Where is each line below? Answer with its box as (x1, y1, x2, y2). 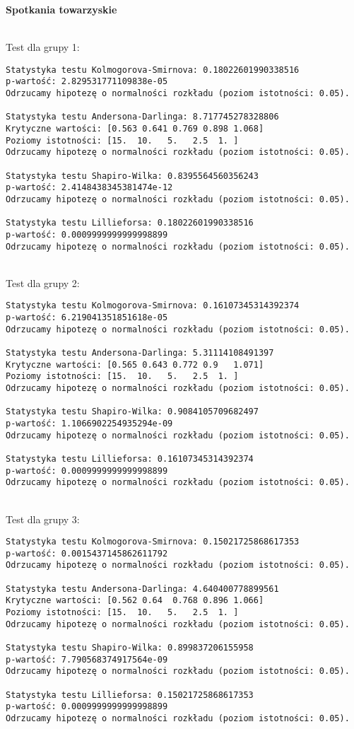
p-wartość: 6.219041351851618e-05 (6, 313, 168, 323)
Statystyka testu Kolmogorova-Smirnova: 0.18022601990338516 (6, 64, 300, 75)
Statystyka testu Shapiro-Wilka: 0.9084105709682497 (6, 407, 259, 417)
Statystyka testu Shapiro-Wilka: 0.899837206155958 (6, 643, 254, 653)
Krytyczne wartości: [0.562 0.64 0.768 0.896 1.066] (6, 595, 264, 606)
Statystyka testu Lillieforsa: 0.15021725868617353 (6, 689, 254, 700)
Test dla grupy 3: (6, 511, 80, 526)
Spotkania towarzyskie (6, 2, 117, 16)
